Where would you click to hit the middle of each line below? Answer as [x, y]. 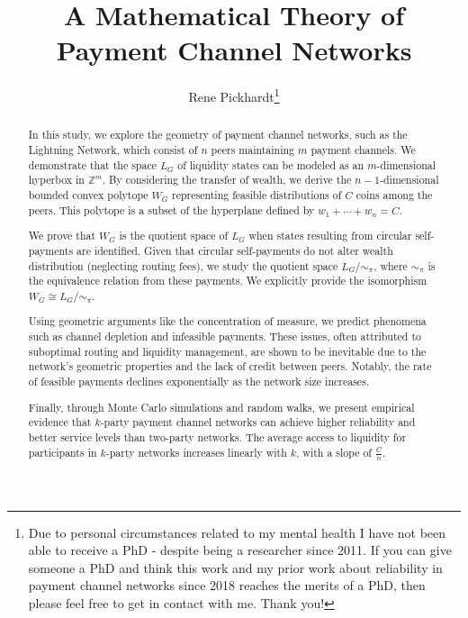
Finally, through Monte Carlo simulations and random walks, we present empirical [221, 407]
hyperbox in [56, 180]
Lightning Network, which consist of [113, 150]
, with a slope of [334, 452]
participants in [63, 452]
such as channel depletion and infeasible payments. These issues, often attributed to [225, 336]
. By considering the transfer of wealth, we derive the [227, 180]
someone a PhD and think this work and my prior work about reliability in [235, 567]
